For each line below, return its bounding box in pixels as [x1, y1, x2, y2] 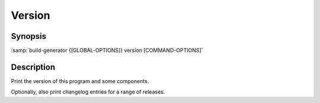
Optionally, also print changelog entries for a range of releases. [11, 88, 165, 95]
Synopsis [11, 31, 47, 41]
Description [11, 62, 56, 72]
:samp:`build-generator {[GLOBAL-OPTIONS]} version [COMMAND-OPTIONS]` [11, 47, 203, 54]
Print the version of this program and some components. [11, 77, 149, 85]
